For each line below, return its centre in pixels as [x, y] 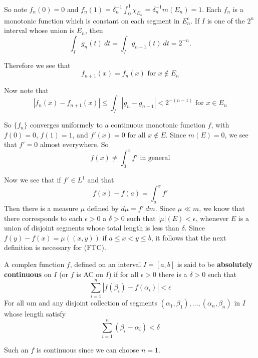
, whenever [212, 218]
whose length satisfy [35, 314]
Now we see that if [33, 180]
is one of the [226, 20]
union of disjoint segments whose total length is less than [92, 228]
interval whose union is [39, 30]
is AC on [90, 274]
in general [155, 158]
